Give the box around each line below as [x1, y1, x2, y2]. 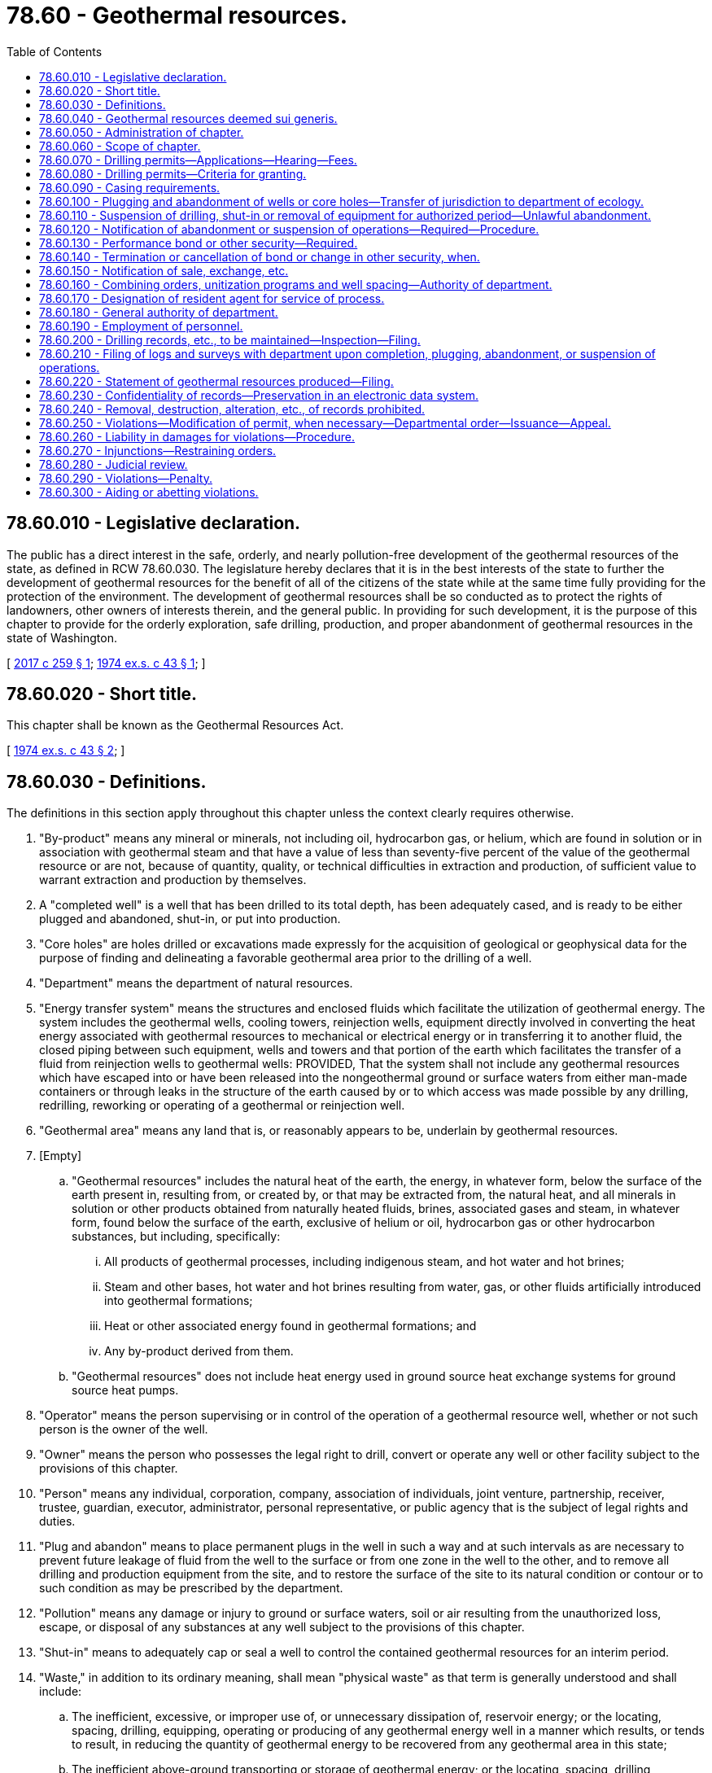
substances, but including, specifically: [72, 1229, 281, 1244]
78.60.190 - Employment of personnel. [39, 318, 243, 333]
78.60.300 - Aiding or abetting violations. [39, 484, 259, 499]
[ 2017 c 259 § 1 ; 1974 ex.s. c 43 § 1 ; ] [7, 655, 206, 670]
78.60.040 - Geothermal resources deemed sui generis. [39, 111, 338, 125]
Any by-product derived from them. [104, 1344, 294, 1359]
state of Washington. [7, 630, 117, 645]
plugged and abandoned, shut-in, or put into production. [39, 912, 341, 926]
